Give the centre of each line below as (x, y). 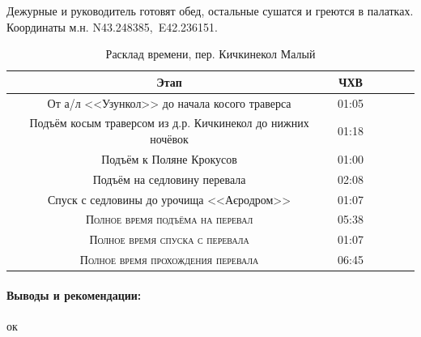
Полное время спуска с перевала (169, 239)
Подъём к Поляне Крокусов (169, 158)
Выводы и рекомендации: (74, 294)
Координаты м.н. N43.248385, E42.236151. (113, 26)
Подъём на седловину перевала (169, 179)
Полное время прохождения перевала (169, 260)
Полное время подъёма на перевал (169, 219)
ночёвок (169, 139)
